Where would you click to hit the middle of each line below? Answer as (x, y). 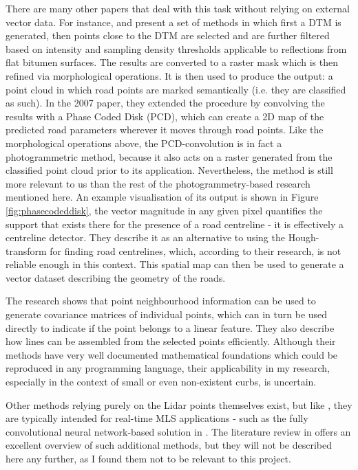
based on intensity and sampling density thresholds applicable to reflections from (176, 48)
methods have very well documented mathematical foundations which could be (172, 354)
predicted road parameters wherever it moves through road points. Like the (165, 130)
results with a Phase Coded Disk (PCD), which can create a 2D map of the (165, 116)
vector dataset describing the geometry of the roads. (116, 277)
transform (26, 250)
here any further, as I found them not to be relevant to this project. (148, 458)
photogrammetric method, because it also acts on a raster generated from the (169, 156)
